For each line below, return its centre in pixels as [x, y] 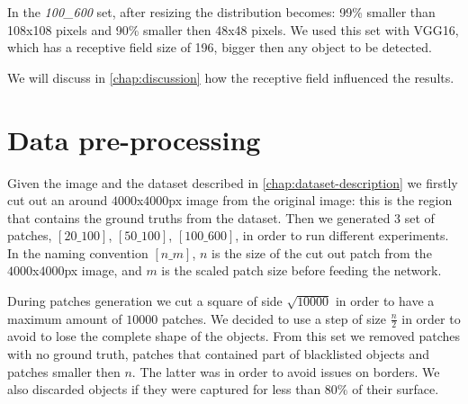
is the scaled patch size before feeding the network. [301, 270]
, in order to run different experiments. [342, 235]
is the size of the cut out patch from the [322, 252]
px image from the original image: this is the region [310, 200]
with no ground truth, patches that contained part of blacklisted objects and [219, 354]
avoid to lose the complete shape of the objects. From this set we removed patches [234, 336]
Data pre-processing [134, 139]
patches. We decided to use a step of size [274, 318]
